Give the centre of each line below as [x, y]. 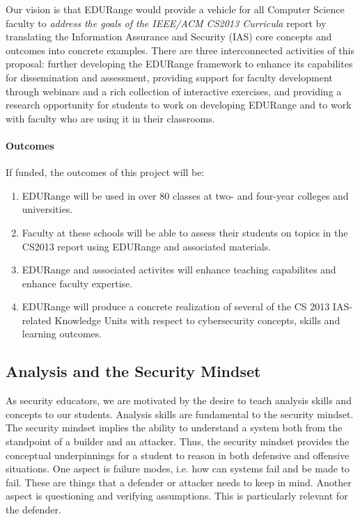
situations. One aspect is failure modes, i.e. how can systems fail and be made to [178, 469]
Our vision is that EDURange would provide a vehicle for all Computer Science [175, 9]
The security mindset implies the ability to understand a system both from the [174, 428]
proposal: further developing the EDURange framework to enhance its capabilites [179, 64]
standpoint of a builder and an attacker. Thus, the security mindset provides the [178, 441]
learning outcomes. [62, 334]
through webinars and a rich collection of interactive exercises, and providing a [174, 91]
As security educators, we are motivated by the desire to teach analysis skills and [179, 400]
